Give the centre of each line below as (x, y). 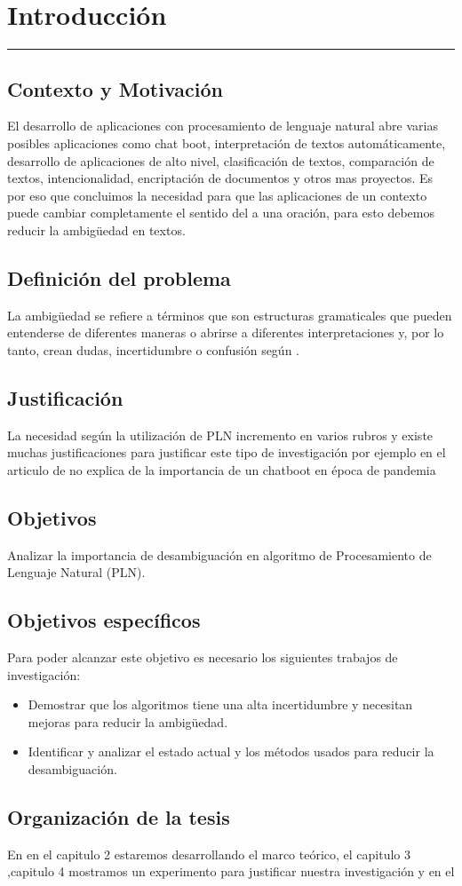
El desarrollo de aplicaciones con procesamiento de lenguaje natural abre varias (223, 126)
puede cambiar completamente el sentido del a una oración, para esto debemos (221, 213)
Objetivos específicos (104, 620)
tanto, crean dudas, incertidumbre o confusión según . (153, 349)
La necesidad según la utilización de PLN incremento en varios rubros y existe (220, 435)
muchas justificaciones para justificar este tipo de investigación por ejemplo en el (227, 452)
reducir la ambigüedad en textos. (96, 229)
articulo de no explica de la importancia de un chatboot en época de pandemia (222, 469)
